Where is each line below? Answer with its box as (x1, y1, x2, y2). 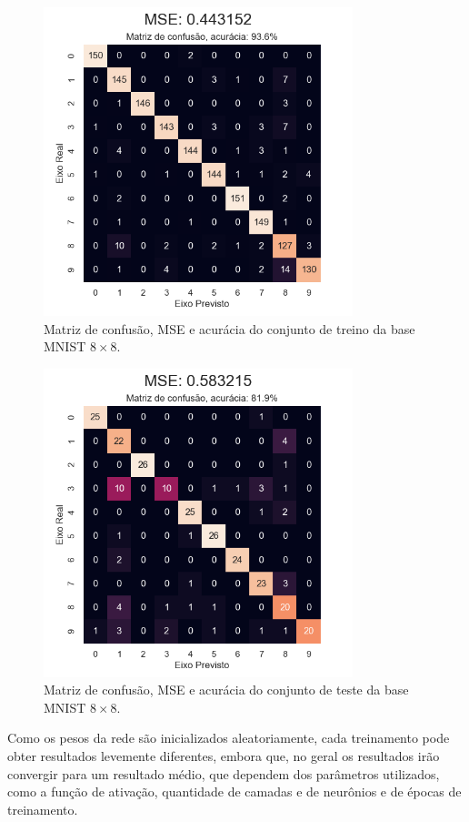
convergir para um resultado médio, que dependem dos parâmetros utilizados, (7, 764, 440, 783)
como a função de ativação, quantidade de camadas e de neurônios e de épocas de (7, 782, 462, 801)
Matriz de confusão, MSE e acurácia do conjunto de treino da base (44, 319, 415, 338)
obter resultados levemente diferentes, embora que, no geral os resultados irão (7, 746, 440, 765)
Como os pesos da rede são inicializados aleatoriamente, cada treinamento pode (7, 728, 450, 747)
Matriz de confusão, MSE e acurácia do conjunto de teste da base (44, 680, 409, 699)
